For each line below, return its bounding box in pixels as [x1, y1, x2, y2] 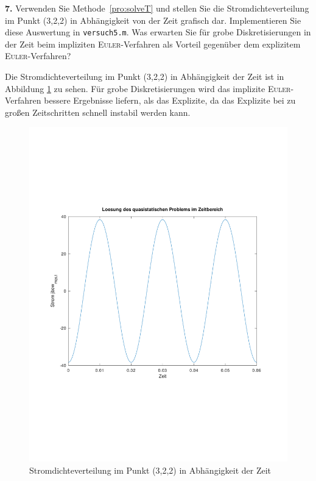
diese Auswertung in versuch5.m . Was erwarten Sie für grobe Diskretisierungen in [5, 26, 311, 38]
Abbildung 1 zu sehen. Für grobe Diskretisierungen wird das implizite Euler [5, 82, 291, 94]
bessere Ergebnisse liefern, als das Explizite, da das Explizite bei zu [44, 94, 296, 107]
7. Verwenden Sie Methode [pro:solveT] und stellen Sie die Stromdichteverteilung [5, 2, 309, 14]
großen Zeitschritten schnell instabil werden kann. [5, 105, 191, 118]
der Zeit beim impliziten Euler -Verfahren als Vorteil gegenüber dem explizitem [5, 37, 301, 50]
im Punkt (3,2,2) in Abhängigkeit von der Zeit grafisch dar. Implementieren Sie [5, 13, 301, 26]
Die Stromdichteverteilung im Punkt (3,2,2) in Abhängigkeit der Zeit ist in [5, 70, 284, 83]
